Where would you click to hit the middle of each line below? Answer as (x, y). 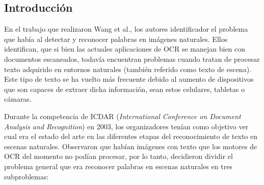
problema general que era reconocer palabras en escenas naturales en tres (118, 166)
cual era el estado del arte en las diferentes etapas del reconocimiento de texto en (131, 136)
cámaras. (18, 99)
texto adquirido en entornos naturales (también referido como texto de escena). (128, 69)
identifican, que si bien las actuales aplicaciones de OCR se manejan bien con (125, 49)
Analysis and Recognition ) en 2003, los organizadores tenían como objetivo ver (126, 126)
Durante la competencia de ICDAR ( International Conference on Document (123, 116)
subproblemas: (27, 176)
